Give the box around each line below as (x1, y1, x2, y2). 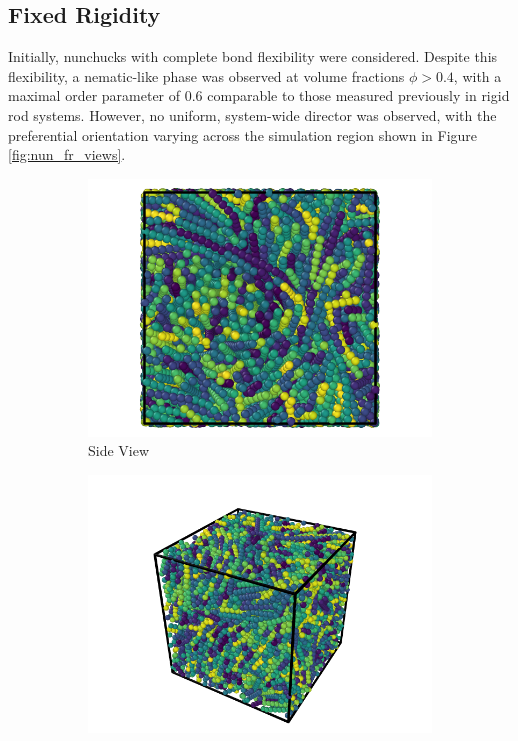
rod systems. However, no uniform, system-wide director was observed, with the (8, 104, 497, 125)
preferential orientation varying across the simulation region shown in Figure (8, 124, 478, 145)
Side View (88, 440, 150, 461)
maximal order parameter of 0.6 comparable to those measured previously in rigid (8, 85, 510, 106)
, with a (453, 65, 502, 86)
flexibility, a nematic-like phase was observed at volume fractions (8, 65, 405, 86)
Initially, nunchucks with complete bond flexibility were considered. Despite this (8, 46, 498, 67)
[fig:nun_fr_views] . (8, 144, 126, 165)
